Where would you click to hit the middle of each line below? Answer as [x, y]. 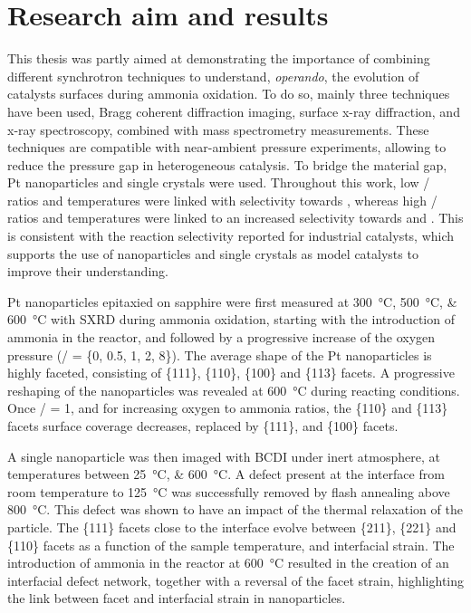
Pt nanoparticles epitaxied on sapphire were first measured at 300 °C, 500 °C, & [232, 301]
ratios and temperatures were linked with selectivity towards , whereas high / [222, 200]
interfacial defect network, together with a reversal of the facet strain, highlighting [236, 580]
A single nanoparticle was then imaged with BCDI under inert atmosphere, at [224, 456]
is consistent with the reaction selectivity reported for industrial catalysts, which [231, 236]
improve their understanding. [88, 271]
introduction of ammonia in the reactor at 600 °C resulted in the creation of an [228, 563]
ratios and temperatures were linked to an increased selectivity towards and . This [235, 218]
